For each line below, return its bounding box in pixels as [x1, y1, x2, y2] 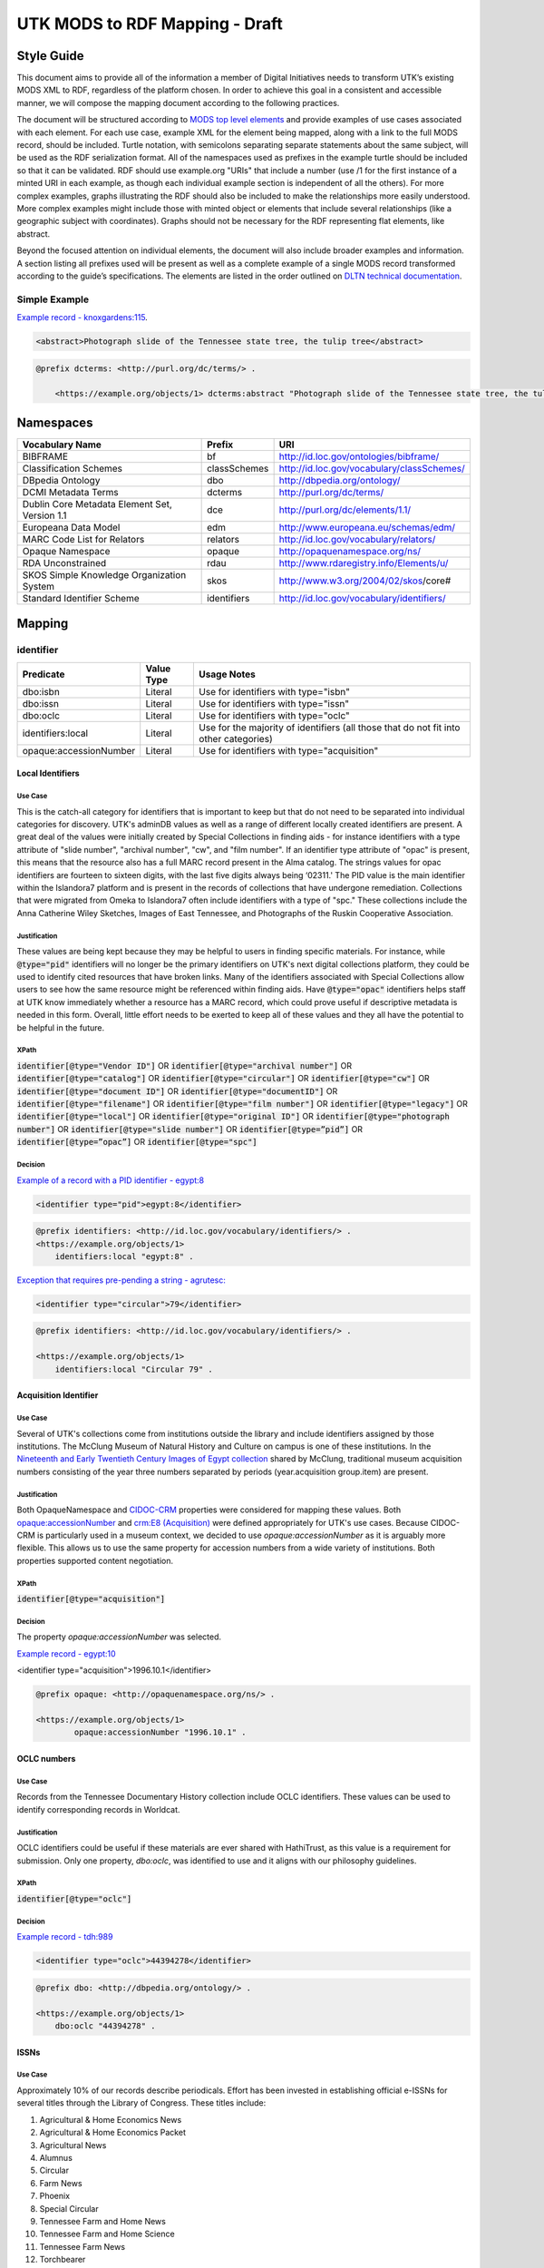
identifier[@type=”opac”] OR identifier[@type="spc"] [16, 1137, 257, 1148]
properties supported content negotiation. [16, 1555, 174, 1566]
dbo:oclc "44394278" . [54, 2021, 156, 2031]
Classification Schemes [22, 462, 122, 474]
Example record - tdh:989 [16, 1931, 113, 1942]
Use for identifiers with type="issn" [199, 697, 350, 709]
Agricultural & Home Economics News [39, 2114, 182, 2125]
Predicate [22, 668, 65, 680]
